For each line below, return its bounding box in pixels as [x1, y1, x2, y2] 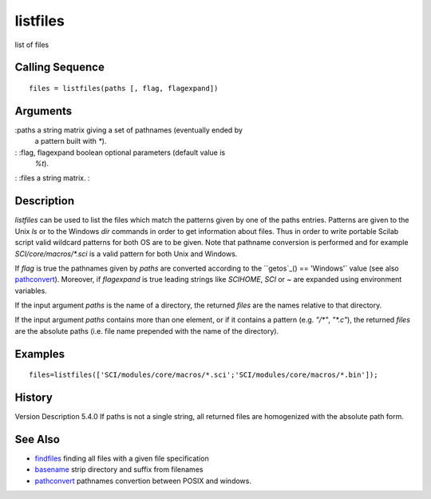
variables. [14, 286, 47, 295]
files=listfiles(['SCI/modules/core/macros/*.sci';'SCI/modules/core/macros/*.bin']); [29, 370, 378, 379]
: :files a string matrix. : [14, 173, 90, 183]
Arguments [14, 104, 73, 117]
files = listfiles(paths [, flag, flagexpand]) [29, 84, 219, 93]
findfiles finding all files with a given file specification [34, 453, 209, 463]
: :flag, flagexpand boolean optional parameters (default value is [14, 148, 226, 157]
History [14, 391, 53, 405]
